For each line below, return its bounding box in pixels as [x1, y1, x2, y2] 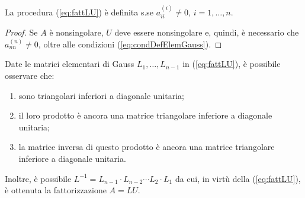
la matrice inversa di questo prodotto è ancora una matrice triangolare [18, 140, 275, 153]
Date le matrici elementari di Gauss [5, 58, 134, 70]
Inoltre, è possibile [5, 172, 72, 184]
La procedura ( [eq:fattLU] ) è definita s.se [5, 5, 154, 18]
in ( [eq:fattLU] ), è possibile [182, 58, 281, 70]
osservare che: [5, 69, 54, 82]
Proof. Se [5, 26, 38, 39]
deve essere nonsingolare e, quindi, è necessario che [114, 26, 299, 39]
